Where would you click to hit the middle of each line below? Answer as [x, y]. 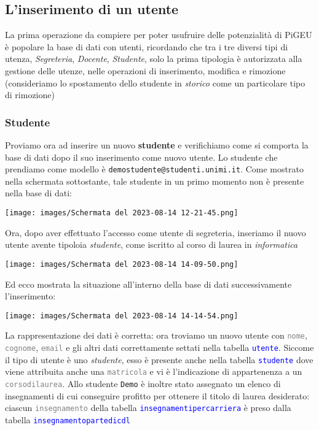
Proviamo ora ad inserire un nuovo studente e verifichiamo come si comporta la [157, 144]
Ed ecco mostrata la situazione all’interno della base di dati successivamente [148, 284]
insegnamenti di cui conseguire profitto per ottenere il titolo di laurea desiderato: [157, 395]
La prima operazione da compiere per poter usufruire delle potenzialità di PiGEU [159, 35]
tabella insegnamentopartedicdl [68, 419]
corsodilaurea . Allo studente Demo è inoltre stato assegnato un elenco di [143, 383]
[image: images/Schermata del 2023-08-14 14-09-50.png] [122, 264]
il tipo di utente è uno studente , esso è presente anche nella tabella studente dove [159, 359]
